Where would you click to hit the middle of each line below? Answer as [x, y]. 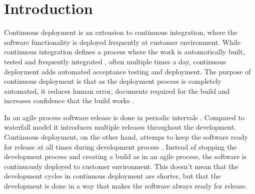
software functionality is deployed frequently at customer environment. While [122, 42]
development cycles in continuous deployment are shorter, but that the [112, 176]
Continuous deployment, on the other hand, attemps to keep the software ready [126, 137]
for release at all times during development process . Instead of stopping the [120, 146]
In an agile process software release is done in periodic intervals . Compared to [124, 117]
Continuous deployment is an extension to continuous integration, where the [121, 32]
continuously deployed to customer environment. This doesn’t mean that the [121, 166]
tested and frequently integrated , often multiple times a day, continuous [115, 61]
